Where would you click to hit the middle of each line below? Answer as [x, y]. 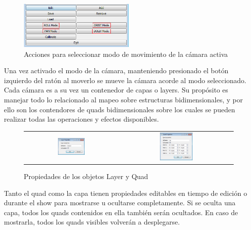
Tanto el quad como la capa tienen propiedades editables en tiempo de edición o [125, 193]
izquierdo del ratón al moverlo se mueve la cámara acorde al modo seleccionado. [125, 80]
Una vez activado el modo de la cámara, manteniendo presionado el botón [116, 70]
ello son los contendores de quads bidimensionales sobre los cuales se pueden [120, 109]
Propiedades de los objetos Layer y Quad [86, 176]
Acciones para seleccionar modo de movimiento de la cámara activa [126, 54]
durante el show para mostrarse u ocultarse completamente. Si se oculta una [120, 203]
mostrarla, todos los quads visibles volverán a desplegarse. [92, 222]
